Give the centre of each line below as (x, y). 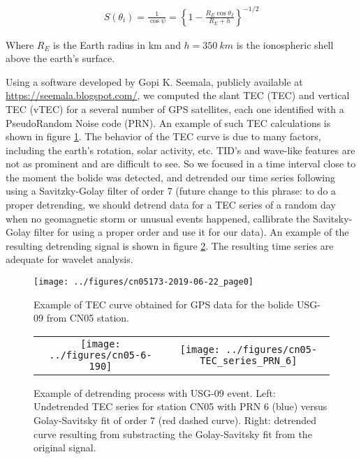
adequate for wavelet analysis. (69, 259)
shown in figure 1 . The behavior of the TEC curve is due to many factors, (163, 136)
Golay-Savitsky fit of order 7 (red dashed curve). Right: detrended (175, 420)
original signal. (65, 447)
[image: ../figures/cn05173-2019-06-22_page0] (143, 282)
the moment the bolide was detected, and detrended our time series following (171, 177)
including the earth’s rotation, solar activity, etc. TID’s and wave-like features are (180, 150)
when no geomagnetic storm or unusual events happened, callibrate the (158, 218)
